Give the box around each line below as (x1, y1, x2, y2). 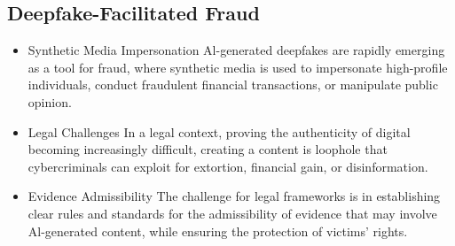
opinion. (27, 92, 72, 111)
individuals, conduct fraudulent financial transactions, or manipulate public (27, 75, 438, 94)
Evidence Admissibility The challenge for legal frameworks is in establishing (27, 187, 441, 205)
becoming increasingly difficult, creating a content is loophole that (27, 140, 388, 158)
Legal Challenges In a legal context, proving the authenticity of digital (27, 122, 411, 141)
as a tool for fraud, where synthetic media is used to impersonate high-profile (27, 58, 448, 76)
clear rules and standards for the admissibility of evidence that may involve (27, 204, 437, 222)
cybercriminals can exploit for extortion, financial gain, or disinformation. (27, 157, 428, 175)
